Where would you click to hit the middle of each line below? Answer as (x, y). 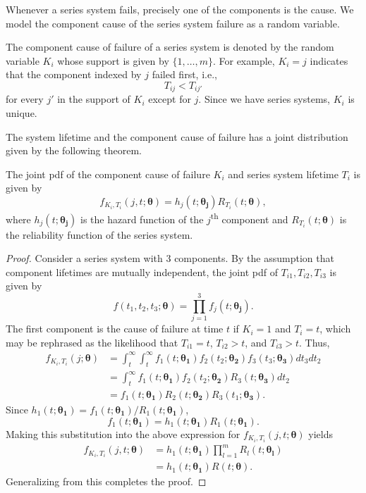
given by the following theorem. (74, 150)
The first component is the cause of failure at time (115, 329)
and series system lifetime (283, 174)
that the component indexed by (74, 74)
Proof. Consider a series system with (84, 258)
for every (25, 99)
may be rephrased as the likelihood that (92, 342)
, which (335, 329)
